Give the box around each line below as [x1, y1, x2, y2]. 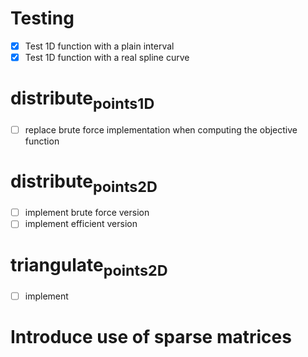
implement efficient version [24, 218, 138, 230]
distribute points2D [10, 170, 158, 196]
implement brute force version [24, 207, 150, 219]
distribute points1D [10, 87, 155, 113]
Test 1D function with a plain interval [24, 40, 175, 52]
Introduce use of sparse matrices [10, 326, 292, 349]
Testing [10, 7, 75, 30]
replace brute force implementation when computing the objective [24, 123, 298, 136]
